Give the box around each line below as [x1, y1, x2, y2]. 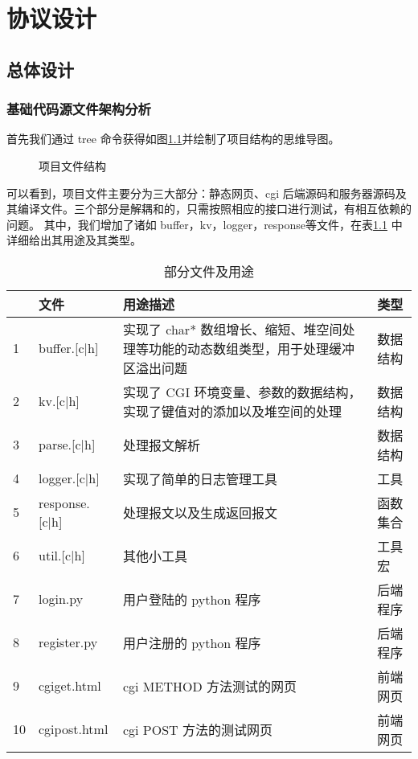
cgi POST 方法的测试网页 [122, 720, 273, 739]
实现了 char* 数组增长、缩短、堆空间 [122, 319, 342, 338]
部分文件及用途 [163, 261, 254, 281]
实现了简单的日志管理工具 [122, 469, 277, 488]
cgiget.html [39, 676, 101, 695]
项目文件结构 [39, 157, 106, 174]
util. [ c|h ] [39, 546, 85, 565]
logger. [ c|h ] [39, 469, 100, 488]
